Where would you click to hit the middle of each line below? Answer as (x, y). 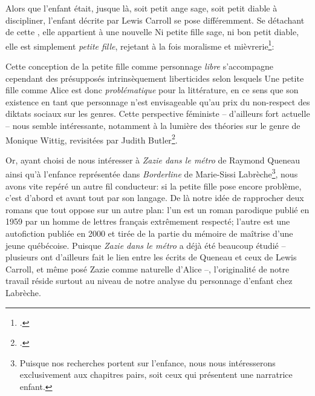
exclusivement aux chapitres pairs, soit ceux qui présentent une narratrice (156, 375)
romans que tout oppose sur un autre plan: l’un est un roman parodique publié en (157, 209)
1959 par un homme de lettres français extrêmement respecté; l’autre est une (148, 221)
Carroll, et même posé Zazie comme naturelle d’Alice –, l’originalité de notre (148, 269)
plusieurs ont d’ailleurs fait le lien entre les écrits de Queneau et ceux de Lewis (151, 257)
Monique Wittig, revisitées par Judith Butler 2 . (92, 139)
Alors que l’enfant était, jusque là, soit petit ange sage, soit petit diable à (141, 8)
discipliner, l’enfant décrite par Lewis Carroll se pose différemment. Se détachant (155, 20)
